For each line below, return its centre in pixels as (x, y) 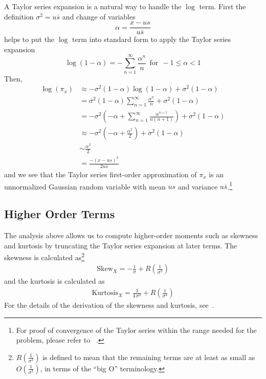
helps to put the (29, 39)
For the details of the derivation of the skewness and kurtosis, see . (109, 305)
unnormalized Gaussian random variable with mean (85, 186)
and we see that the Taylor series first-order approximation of (101, 174)
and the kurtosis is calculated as (54, 281)
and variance (198, 186)
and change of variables (99, 16)
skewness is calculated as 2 (45, 256)
